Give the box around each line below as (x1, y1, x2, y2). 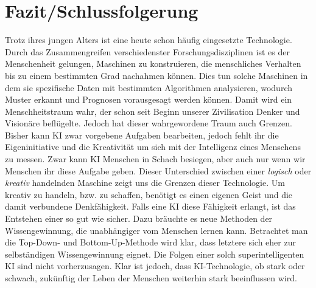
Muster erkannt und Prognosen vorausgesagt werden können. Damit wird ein (5, 93, 292, 106)
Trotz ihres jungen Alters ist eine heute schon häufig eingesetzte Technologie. (5, 33, 292, 46)
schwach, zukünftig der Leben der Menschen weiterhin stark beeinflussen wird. (5, 272, 297, 284)
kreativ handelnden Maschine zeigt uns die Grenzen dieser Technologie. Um (5, 176, 285, 189)
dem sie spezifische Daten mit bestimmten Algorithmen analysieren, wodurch (5, 81, 292, 94)
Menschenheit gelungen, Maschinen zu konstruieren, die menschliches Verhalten (5, 57, 301, 70)
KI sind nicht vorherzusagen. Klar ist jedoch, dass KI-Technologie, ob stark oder (5, 259, 305, 272)
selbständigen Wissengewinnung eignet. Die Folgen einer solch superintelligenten (5, 247, 304, 260)
